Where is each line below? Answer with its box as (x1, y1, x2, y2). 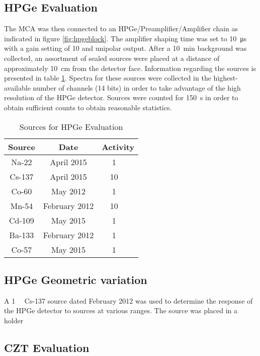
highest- (213, 73, 238, 83)
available (4, 82, 31, 93)
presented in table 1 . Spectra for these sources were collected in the (4, 73, 211, 83)
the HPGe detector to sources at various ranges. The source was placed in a (4, 305, 238, 316)
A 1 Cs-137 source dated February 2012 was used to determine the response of (4, 295, 253, 306)
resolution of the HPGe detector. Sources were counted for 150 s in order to (4, 92, 238, 103)
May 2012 (51, 185, 86, 197)
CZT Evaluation (4, 339, 90, 355)
